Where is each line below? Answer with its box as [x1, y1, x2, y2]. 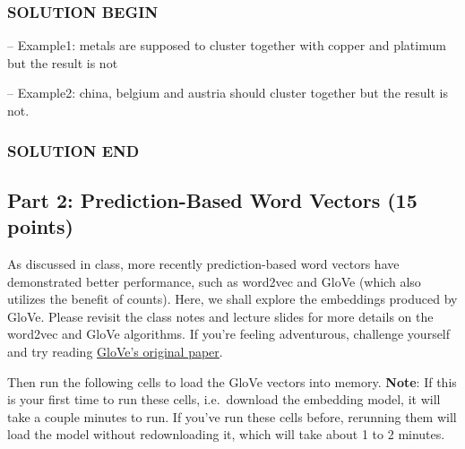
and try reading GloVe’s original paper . [7, 342, 223, 360]
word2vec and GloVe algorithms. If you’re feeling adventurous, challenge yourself [7, 324, 451, 343]
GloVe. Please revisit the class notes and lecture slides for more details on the [7, 307, 434, 325]
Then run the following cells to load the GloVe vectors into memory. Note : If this [7, 372, 457, 391]
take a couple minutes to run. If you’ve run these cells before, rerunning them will [7, 407, 457, 426]
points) [7, 212, 73, 240]
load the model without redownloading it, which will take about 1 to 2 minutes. [7, 425, 445, 444]
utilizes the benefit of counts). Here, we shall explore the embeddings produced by [7, 289, 458, 308]
